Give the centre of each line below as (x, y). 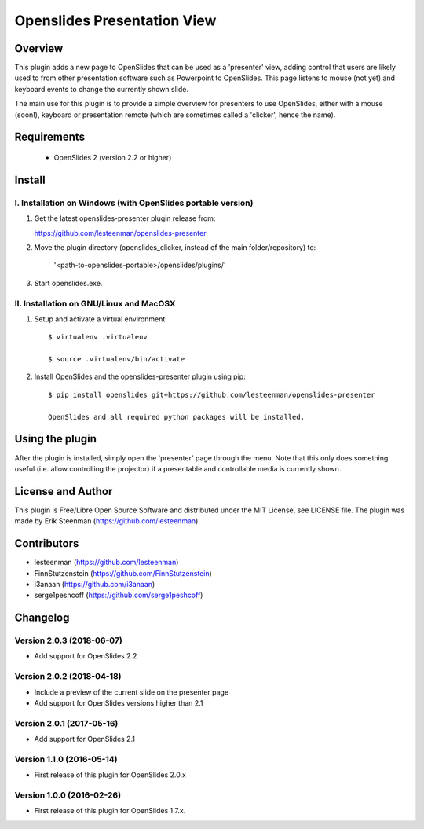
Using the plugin (56, 439)
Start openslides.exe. (68, 283)
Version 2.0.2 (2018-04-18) (68, 677)
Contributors (47, 543)
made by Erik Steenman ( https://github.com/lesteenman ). (107, 521)
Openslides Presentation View (115, 20)
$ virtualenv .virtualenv (98, 337)
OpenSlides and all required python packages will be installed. (177, 417)
